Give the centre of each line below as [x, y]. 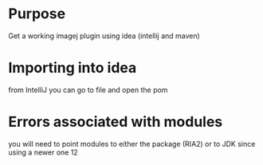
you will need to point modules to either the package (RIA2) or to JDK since [132, 144]
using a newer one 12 [43, 152]
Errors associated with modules [116, 122]
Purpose [37, 14]
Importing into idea [73, 68]
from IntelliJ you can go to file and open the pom [88, 90]
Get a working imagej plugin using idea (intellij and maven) [104, 36]
